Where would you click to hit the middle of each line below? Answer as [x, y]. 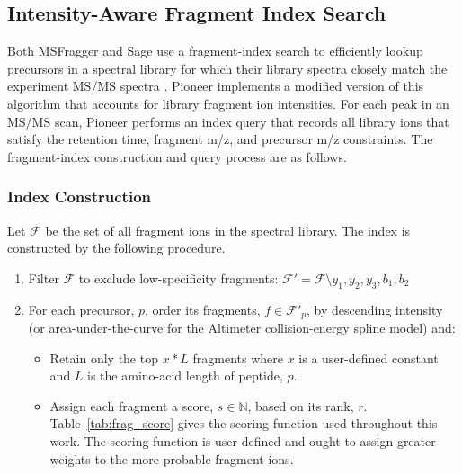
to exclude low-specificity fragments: [178, 277]
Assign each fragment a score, [132, 405]
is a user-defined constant [369, 358]
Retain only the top [104, 358]
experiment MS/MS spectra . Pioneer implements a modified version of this [216, 86]
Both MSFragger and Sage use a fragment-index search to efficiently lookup [215, 51]
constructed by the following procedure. [116, 248]
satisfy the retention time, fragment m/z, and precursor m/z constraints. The [220, 139]
